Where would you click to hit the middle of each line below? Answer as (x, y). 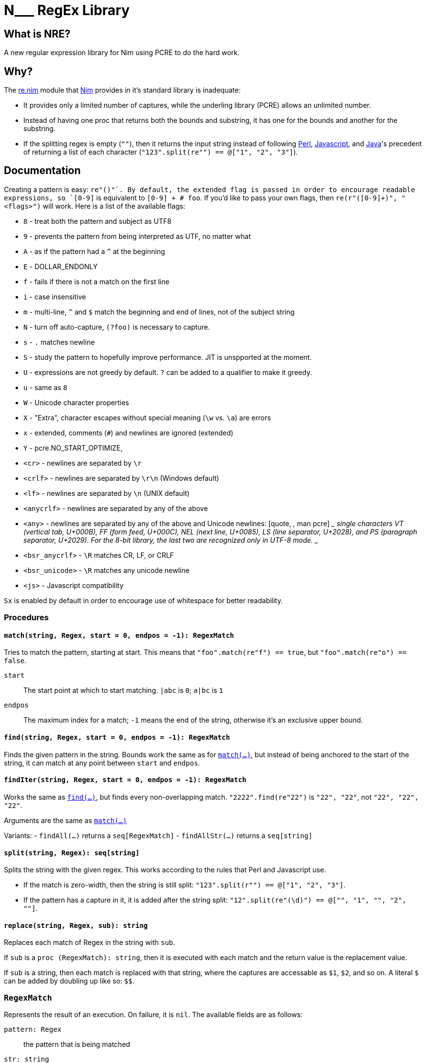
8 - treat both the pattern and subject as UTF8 (97, 221)
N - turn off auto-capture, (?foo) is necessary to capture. (117, 327)
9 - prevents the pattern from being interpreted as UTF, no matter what (137, 236)
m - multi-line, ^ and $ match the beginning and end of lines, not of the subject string (159, 312)
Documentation (42, 171)
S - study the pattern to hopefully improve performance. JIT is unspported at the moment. (168, 357)
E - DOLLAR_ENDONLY (61, 266)
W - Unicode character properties (76, 402)
